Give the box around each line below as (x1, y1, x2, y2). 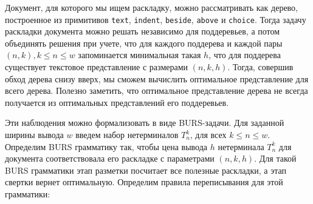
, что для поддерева (208, 48, 281, 61)
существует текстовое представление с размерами (5, 61, 188, 73)
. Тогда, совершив (227, 61, 294, 73)
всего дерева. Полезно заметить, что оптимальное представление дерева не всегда (5, 84, 308, 97)
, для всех (190, 128, 227, 140)
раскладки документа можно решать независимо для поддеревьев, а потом (5, 25, 280, 38)
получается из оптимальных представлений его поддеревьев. (5, 96, 229, 108)
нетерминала (218, 140, 264, 153)
